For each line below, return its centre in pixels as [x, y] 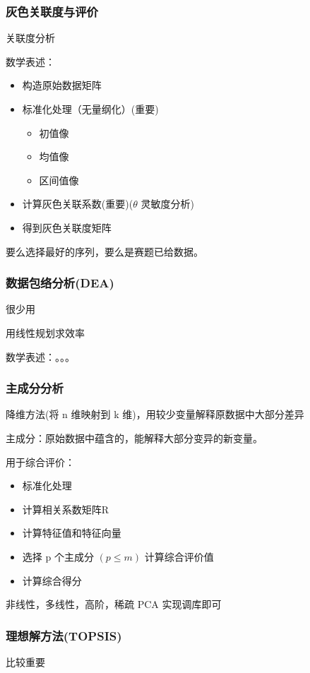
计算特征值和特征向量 [72, 533]
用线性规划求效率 [45, 332]
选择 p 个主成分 [58, 556]
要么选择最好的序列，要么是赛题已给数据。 [105, 251]
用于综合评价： [40, 461]
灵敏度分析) [167, 204]
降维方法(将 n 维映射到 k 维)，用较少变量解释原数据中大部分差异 [155, 414]
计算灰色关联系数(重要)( [78, 204]
